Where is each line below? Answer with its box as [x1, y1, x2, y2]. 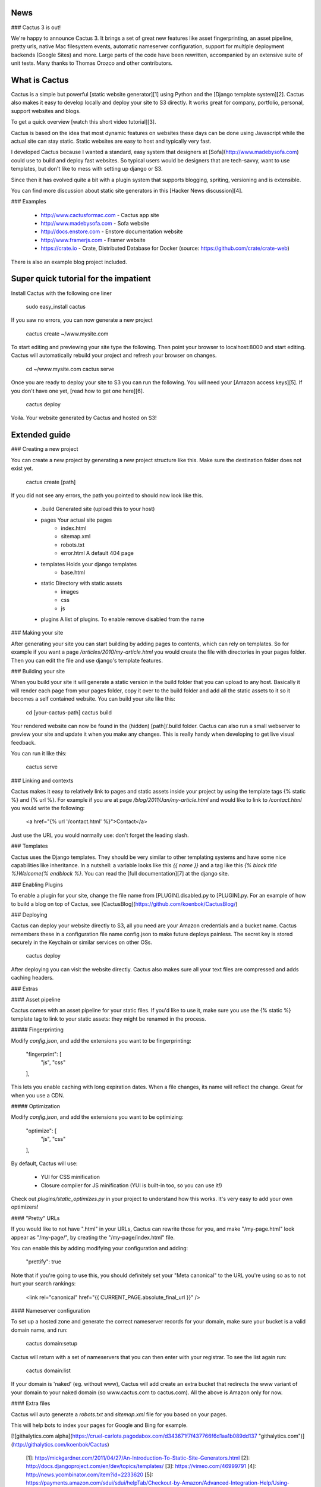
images [61, 588, 79, 595]
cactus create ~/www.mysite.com [26, 330, 109, 337]
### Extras [11, 985, 38, 992]
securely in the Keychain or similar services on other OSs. [11, 939, 153, 946]
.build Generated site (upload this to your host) [40, 506, 155, 513]
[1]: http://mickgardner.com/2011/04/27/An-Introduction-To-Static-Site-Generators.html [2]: [26, 1454, 250, 1461]
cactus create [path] [26, 478, 76, 485]
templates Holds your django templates [40, 560, 137, 567]
